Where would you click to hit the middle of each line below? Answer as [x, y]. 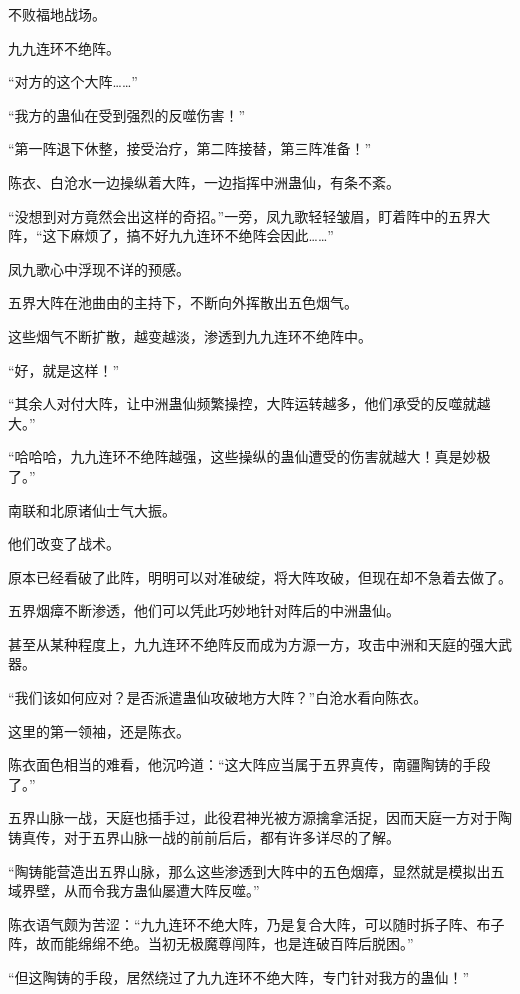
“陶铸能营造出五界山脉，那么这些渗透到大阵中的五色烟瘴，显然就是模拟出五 [256, 870]
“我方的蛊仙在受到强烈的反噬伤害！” [127, 114]
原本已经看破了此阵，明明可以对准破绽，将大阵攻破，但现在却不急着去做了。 [260, 576]
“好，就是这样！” [64, 369]
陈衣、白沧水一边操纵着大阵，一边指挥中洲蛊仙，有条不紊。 [204, 181]
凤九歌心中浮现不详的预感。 [99, 268]
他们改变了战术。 [64, 543]
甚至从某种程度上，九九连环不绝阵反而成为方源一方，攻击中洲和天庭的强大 [253, 643]
